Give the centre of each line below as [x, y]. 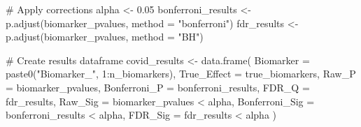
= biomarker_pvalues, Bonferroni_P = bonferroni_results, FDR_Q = [158, 87]
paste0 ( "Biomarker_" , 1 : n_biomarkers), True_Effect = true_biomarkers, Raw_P [181, 74]
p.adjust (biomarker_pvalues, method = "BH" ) [105, 37]
